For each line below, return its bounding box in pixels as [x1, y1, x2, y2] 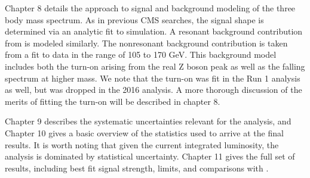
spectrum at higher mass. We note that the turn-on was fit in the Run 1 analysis [5, 71, 300, 84]
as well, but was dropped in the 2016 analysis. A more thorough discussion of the [5, 83, 302, 96]
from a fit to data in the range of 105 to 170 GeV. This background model [5, 48, 277, 61]
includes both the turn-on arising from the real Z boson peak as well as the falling [5, 60, 305, 72]
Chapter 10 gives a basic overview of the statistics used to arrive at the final [5, 126, 284, 139]
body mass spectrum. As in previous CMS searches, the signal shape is [5, 13, 264, 26]
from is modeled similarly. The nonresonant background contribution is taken [5, 36, 288, 49]
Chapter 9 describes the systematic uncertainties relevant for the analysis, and [5, 115, 291, 127]
